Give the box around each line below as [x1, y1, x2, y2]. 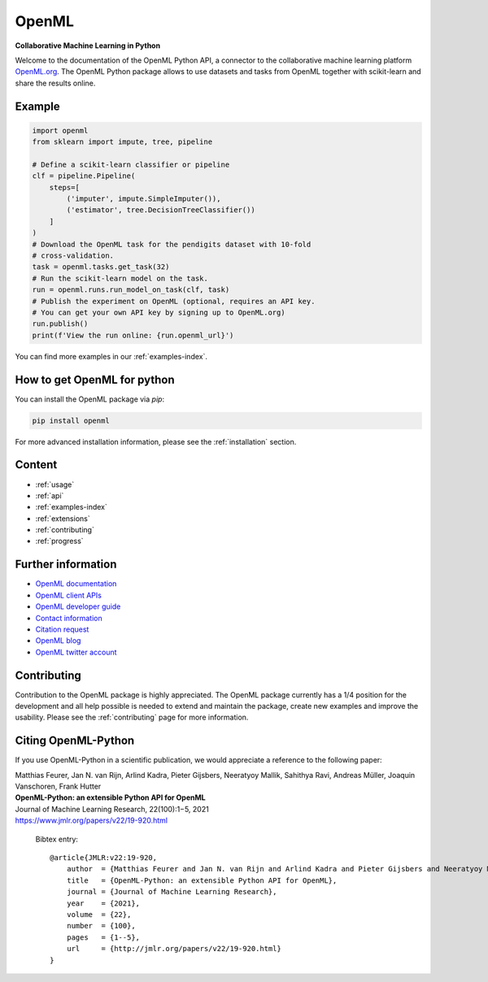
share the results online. [15, 78, 96, 88]
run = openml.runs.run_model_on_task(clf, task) [32, 285, 230, 294]
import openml [32, 126, 89, 135]
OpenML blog [35, 636, 81, 645]
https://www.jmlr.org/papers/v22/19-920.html [15, 815, 168, 825]
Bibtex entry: [35, 834, 79, 844]
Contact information [35, 613, 102, 623]
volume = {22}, [66, 910, 132, 919]
